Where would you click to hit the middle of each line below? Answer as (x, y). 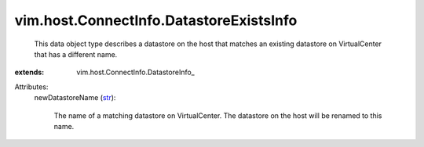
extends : (29, 72)
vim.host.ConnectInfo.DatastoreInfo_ (136, 72)
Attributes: (31, 87)
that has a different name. (76, 54)
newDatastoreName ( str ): (75, 98)
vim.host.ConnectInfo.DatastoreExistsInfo (156, 20)
